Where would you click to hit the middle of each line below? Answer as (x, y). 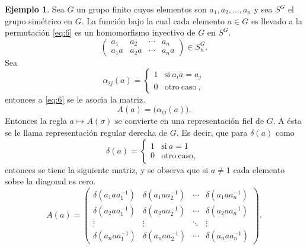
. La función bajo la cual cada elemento (153, 20)
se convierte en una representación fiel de (190, 121)
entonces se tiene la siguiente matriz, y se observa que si (107, 169)
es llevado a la (276, 20)
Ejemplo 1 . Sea (35, 9)
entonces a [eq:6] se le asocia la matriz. (75, 99)
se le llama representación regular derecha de (86, 133)
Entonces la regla (36, 121)
